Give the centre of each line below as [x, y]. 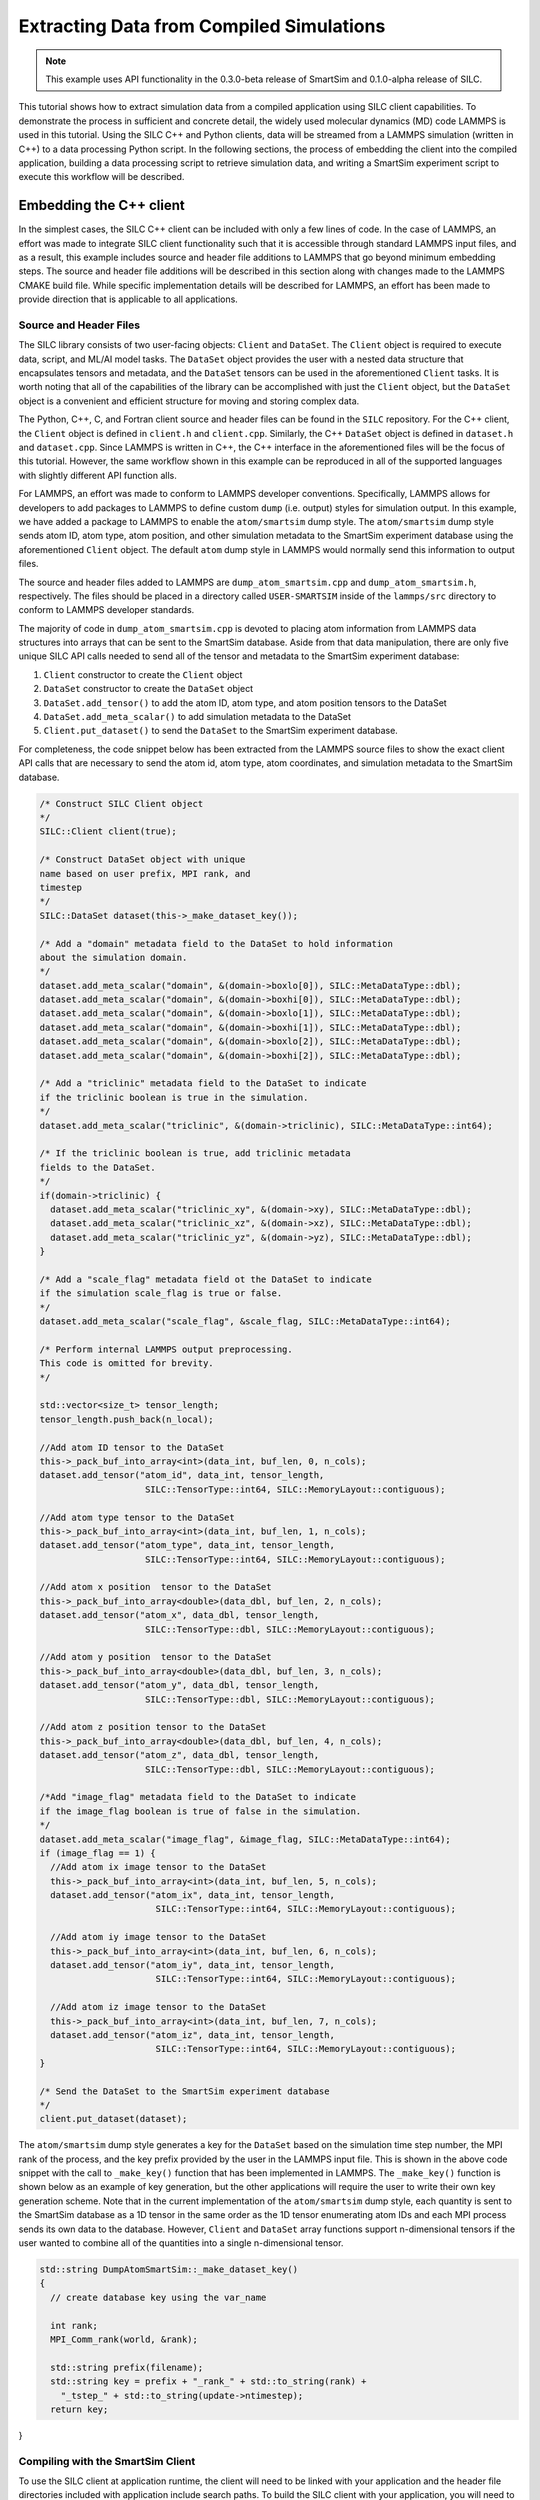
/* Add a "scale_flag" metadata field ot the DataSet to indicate [205, 1279]
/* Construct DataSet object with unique [142, 859]
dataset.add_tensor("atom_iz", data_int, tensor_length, [192, 2034]
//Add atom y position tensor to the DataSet [155, 1657]
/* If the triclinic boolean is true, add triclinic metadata [195, 1153]
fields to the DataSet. [98, 1167]
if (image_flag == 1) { [98, 1853]
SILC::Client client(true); [108, 831]
